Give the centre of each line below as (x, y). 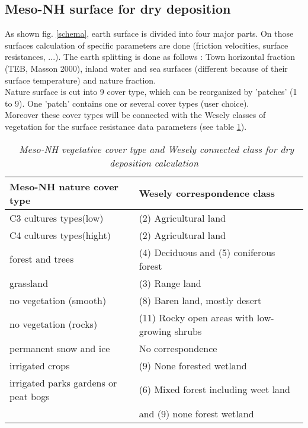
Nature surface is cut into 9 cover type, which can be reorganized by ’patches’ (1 (151, 92)
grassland (29, 283)
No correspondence (178, 348)
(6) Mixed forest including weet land (214, 389)
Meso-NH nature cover (64, 186)
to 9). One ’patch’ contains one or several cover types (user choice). (127, 103)
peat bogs (30, 396)
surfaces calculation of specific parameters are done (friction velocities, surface (147, 45)
